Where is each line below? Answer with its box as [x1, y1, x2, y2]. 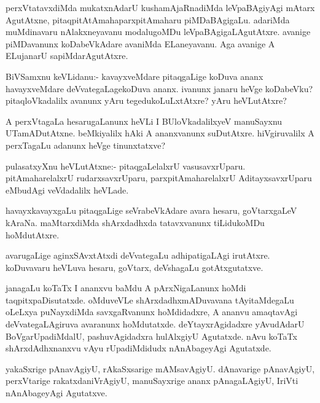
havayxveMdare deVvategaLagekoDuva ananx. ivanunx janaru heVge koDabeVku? [6, 82, 313, 95]
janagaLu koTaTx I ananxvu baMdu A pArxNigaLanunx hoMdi [6, 281, 246, 294]
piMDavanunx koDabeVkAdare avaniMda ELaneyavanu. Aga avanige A [6, 37, 275, 50]
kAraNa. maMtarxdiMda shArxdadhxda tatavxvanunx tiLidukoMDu [6, 216, 265, 229]
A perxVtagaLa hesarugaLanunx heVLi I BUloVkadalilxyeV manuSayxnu [6, 114, 283, 127]
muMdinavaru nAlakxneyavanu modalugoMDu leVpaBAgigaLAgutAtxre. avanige [6, 25, 311, 38]
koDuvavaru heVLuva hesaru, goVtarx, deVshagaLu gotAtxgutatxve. [6, 260, 263, 273]
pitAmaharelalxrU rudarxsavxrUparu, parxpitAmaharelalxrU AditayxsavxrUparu [6, 171, 312, 184]
